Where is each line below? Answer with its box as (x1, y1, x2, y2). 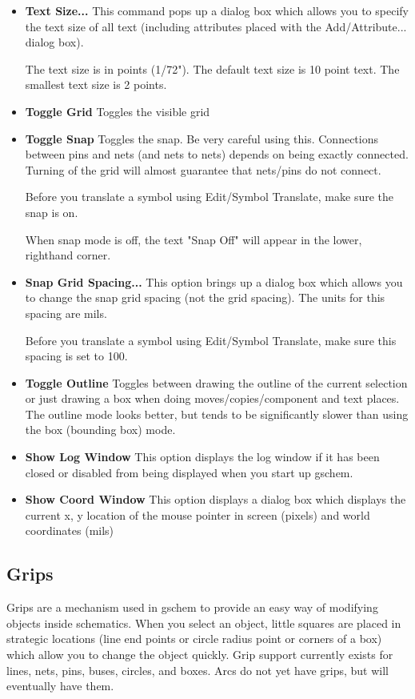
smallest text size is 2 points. (25, 76, 167, 93)
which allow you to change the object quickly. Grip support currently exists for (6, 646, 393, 663)
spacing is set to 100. (25, 347, 128, 364)
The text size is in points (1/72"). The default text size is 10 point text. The (25, 60, 400, 77)
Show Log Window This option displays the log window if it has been (25, 448, 380, 465)
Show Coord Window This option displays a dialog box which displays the (25, 491, 406, 508)
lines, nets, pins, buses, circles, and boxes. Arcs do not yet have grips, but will (6, 661, 389, 678)
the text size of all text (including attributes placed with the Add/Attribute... (25, 18, 407, 34)
